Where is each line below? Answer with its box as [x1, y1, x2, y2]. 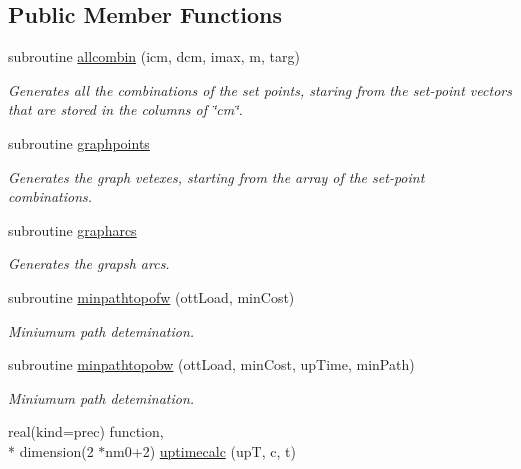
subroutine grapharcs [8, 219, 137, 240]
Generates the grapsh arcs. [8, 253, 170, 274]
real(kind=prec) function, [8, 421, 164, 442]
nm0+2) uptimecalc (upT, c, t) [105, 440, 296, 461]
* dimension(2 [8, 440, 94, 461]
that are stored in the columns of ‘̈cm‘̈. [8, 99, 243, 120]
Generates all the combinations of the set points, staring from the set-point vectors [8, 79, 512, 100]
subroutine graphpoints [8, 132, 150, 153]
